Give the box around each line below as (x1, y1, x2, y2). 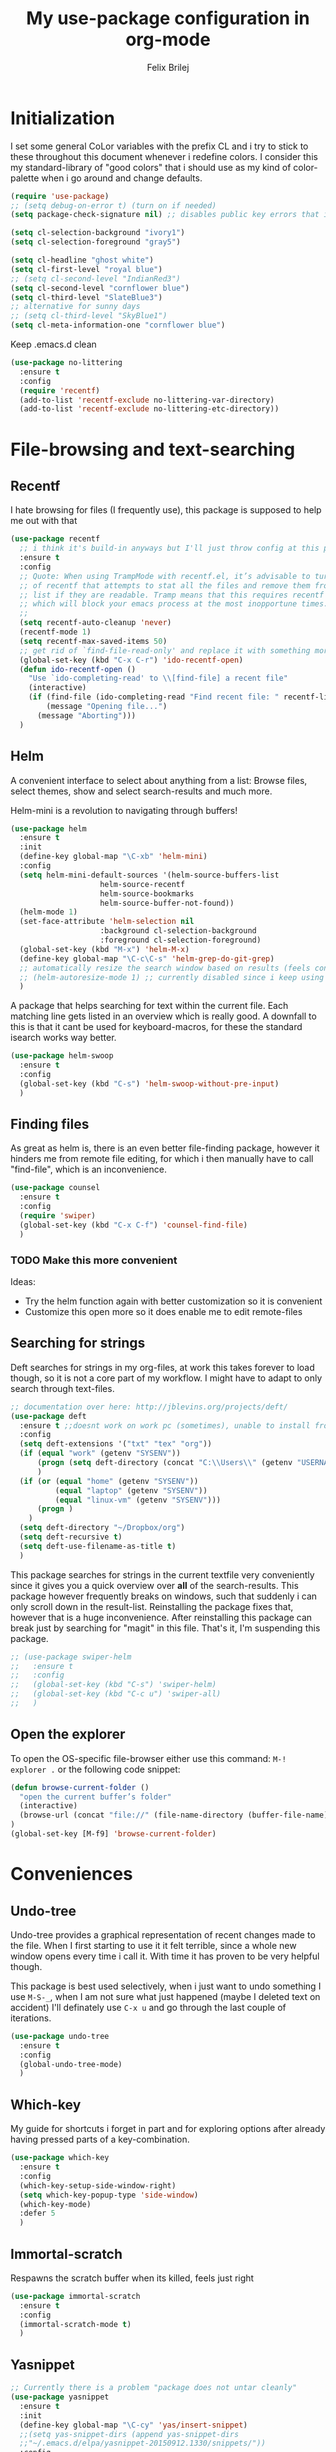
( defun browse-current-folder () (10, 1782, 150, 1792)
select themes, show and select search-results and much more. (10, 785, 273, 797)
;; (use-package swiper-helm (10, 1652, 132, 1662)
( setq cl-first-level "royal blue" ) (10, 264, 163, 274)
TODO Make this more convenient (10, 1253, 178, 1267)
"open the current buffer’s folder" (19, 1792, 172, 1802)
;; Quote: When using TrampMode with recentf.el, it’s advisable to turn (19, 571, 333, 581)
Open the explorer (10, 1726, 126, 1743)
